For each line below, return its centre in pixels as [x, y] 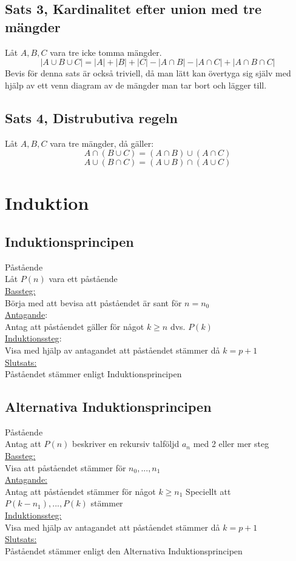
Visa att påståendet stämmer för [66, 467]
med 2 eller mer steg [231, 444]
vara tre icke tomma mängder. [106, 52]
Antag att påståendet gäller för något [75, 326]
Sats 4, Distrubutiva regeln [91, 117]
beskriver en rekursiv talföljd [126, 444]
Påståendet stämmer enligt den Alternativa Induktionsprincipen [124, 550]
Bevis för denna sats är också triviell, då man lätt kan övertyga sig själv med [148, 73]
